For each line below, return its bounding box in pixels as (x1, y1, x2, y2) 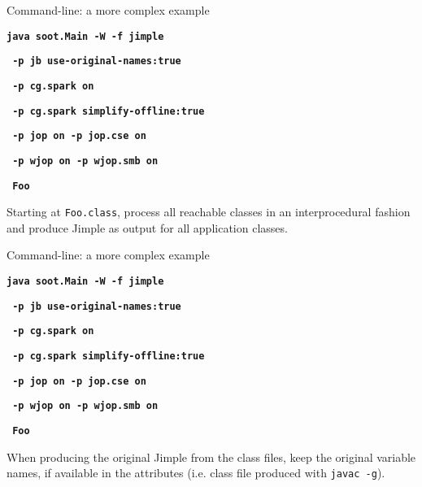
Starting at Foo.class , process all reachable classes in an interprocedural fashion (7, 203, 411, 220)
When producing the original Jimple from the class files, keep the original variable (7, 448, 416, 465)
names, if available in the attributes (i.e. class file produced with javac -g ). (7, 464, 385, 481)
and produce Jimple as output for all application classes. (7, 219, 288, 236)
